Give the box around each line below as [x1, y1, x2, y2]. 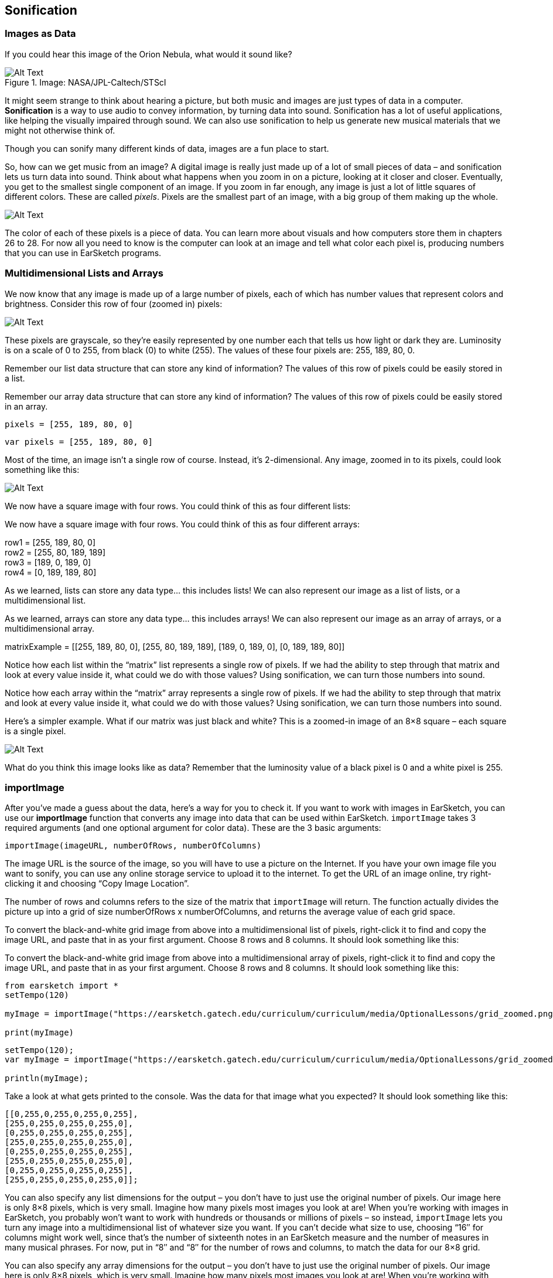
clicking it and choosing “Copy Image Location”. [5, 878, 189, 889]
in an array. [5, 401, 48, 411]
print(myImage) [5, 1028, 74, 1038]
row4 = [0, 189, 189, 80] [5, 567, 97, 577]
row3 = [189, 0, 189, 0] [5, 557, 91, 567]
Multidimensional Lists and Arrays [5, 267, 164, 280]
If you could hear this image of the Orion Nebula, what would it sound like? [5, 49, 292, 59]
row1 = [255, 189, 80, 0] [5, 537, 96, 547]
